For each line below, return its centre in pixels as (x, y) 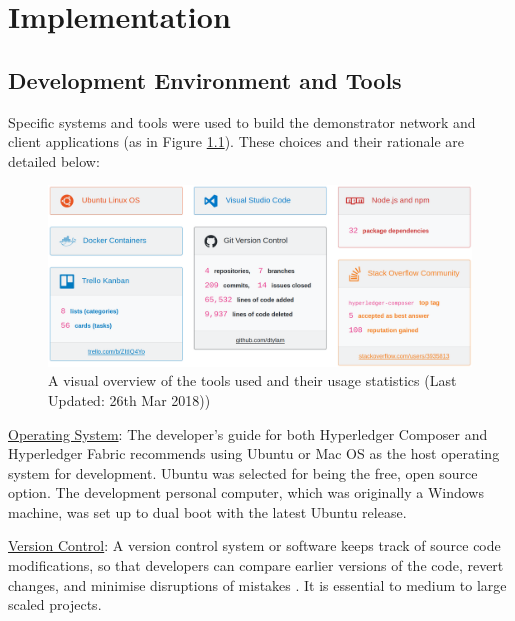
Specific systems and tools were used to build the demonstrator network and (242, 121)
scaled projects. (55, 604)
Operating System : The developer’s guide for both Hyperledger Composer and (248, 433)
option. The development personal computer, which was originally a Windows (246, 492)
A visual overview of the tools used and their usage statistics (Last (252, 380)
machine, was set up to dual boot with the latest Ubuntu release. (207, 511)
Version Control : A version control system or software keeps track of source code (254, 545)
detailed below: (54, 160)
